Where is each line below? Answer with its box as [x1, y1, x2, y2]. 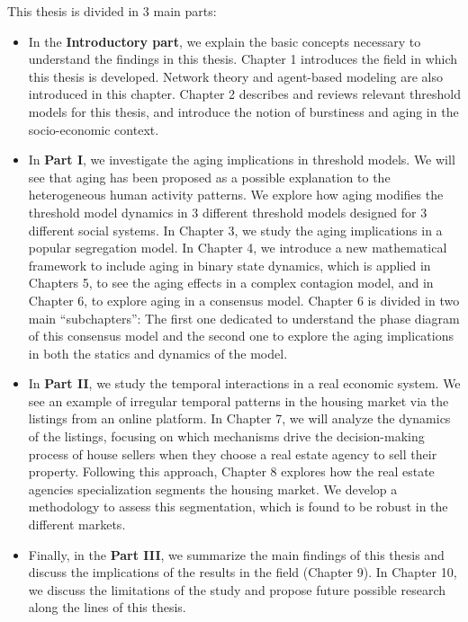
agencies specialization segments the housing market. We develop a [28, 479, 398, 498]
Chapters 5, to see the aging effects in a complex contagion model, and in [28, 273, 434, 292]
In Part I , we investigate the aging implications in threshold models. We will [28, 150, 455, 169]
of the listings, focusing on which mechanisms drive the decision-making [28, 427, 425, 446]
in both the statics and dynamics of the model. [28, 343, 288, 362]
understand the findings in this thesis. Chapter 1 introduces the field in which [28, 49, 458, 68]
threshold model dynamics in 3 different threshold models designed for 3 [28, 202, 427, 221]
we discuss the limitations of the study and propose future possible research [28, 580, 446, 599]
